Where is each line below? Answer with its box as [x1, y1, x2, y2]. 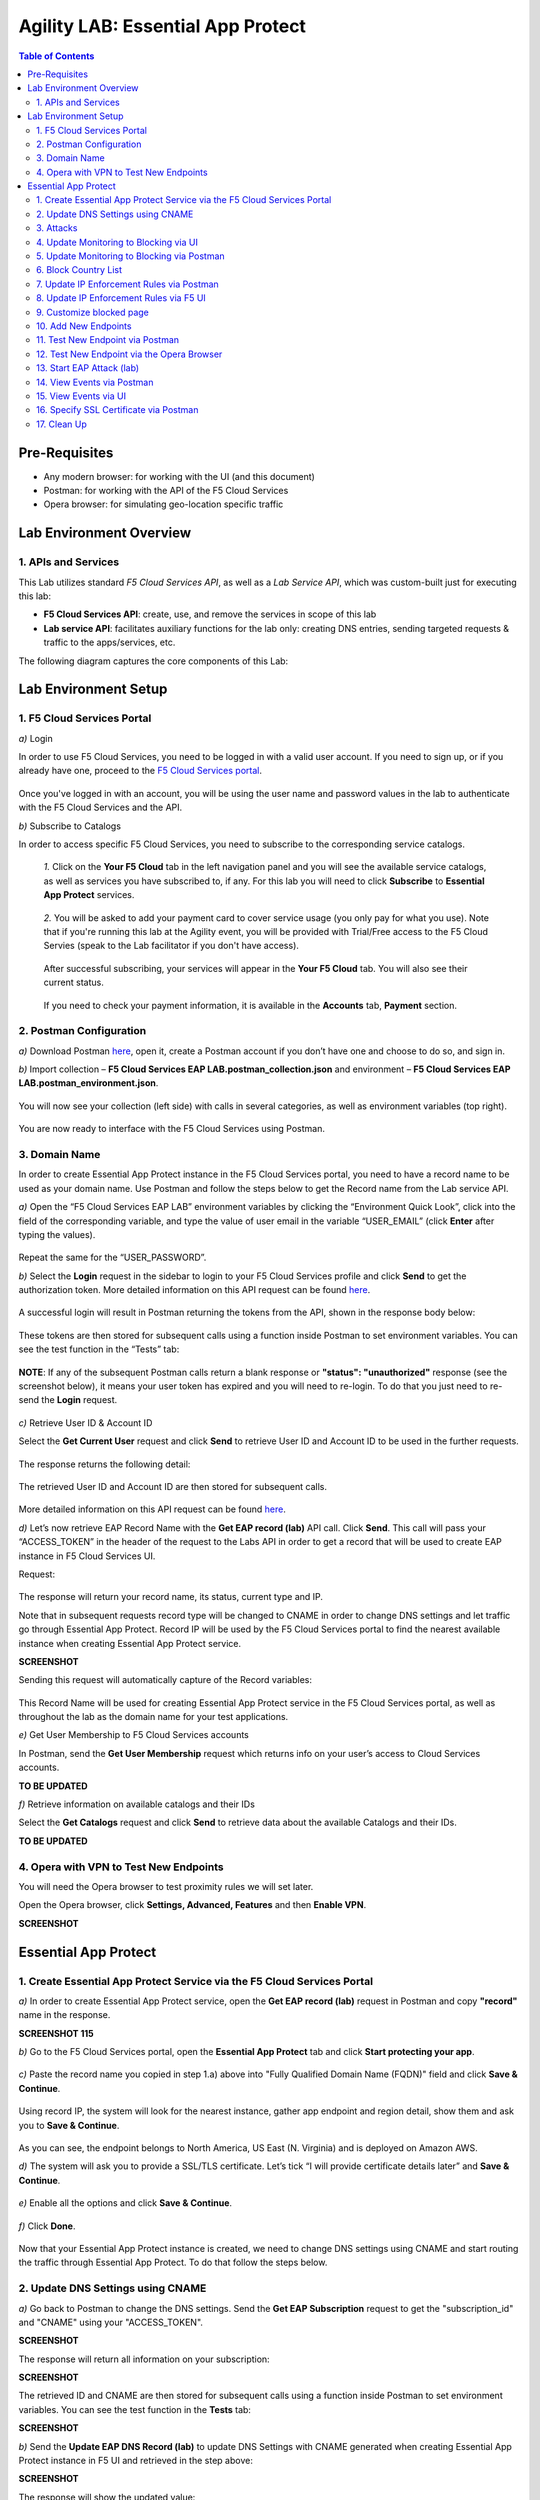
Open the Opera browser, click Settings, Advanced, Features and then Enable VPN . [18, 1899, 367, 1911]
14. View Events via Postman [36, 376, 154, 388]
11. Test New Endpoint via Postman [36, 334, 180, 346]
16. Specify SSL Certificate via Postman [36, 404, 199, 416]
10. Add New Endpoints [36, 320, 132, 332]
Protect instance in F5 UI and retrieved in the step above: [18, 2455, 254, 2467]
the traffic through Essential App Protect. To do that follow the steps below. [18, 2256, 328, 2269]
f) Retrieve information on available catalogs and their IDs [18, 1798, 255, 1810]
